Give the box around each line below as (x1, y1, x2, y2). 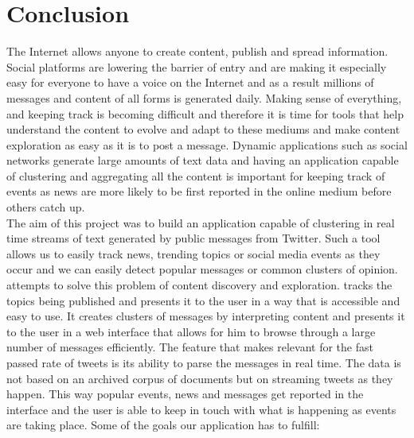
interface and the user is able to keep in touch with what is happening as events (6, 401, 396, 417)
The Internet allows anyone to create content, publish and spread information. (6, 43, 389, 60)
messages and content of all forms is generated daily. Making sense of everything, (6, 89, 402, 106)
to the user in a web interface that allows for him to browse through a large (6, 323, 376, 339)
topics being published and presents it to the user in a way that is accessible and (6, 292, 400, 308)
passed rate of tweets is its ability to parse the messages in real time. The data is (6, 355, 401, 370)
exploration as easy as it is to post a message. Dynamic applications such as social (6, 136, 408, 153)
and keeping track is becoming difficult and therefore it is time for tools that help (6, 105, 404, 122)
